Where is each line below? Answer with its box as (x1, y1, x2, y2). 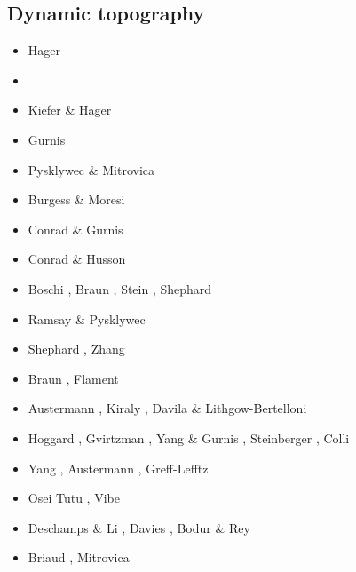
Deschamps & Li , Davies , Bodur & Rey (28, 518, 250, 536)
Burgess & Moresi (28, 190, 125, 209)
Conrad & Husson (28, 250, 126, 268)
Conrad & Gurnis (28, 219, 123, 238)
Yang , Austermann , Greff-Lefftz (28, 458, 209, 477)
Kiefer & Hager (28, 100, 112, 119)
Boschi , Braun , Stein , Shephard (28, 279, 212, 298)
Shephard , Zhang (28, 339, 125, 358)
